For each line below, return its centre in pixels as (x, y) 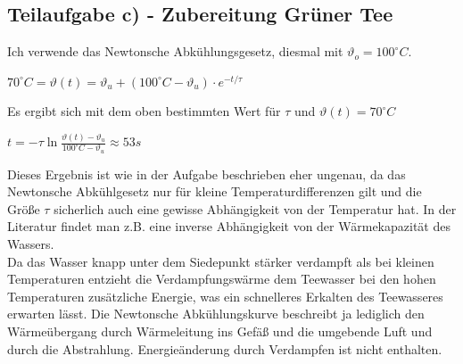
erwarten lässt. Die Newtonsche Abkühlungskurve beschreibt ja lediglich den (216, 314)
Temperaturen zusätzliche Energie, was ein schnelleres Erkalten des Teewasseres (225, 296)
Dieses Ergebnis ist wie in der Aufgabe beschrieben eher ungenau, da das (207, 174)
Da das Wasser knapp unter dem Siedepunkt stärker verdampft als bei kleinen (221, 261)
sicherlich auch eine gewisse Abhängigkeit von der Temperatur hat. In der (255, 208)
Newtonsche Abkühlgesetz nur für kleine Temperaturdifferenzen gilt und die (215, 191)
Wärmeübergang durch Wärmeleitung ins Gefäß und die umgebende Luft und (220, 331)
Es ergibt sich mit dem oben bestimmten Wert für (144, 111)
